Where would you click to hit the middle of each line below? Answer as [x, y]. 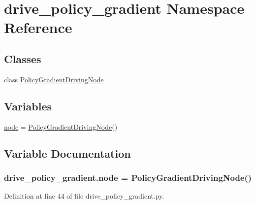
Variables [28, 106]
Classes [23, 58]
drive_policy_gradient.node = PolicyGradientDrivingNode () [128, 177]
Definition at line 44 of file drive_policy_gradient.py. [84, 196]
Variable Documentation [67, 153]
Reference [38, 27]
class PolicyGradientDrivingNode [54, 79]
